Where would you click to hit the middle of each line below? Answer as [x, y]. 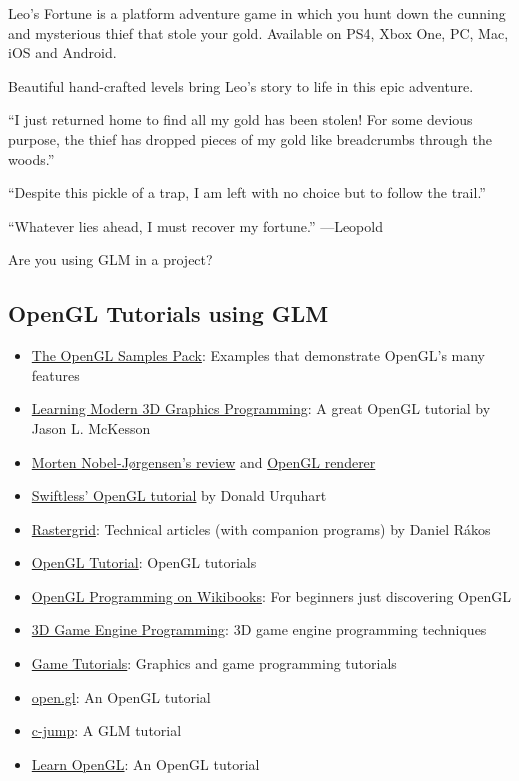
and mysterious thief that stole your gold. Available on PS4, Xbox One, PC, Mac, [258, 32]
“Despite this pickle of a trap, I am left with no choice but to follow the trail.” [247, 192]
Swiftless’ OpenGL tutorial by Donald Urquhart [179, 495]
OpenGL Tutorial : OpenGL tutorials [144, 562]
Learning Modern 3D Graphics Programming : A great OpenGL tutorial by [261, 408]
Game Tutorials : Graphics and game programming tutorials [214, 663]
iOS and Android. [62, 52]
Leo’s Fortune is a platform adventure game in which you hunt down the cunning [257, 13]
